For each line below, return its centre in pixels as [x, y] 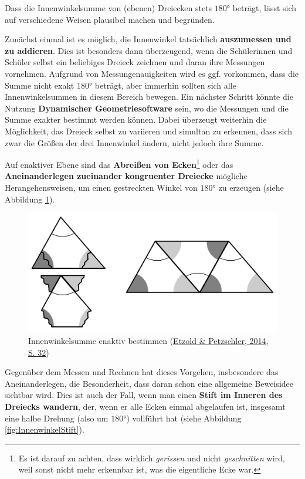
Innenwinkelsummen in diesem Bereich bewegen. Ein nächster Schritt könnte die [149, 97]
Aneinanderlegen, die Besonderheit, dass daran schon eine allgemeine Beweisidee [149, 383]
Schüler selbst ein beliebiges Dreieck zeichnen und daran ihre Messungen [135, 62]
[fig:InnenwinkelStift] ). [45, 429]
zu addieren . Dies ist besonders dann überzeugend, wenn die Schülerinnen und [149, 50]
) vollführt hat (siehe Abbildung [184, 418]
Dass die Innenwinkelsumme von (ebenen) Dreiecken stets [109, 8]
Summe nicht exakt [40, 85]
